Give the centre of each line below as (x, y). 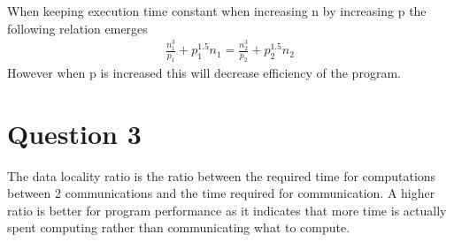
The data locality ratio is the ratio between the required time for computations (222, 175)
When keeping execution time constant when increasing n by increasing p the (217, 11)
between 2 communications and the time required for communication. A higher (221, 193)
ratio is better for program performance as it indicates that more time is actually (227, 210)
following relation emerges (77, 28)
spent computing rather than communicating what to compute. (179, 227)
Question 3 (74, 133)
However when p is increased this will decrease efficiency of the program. (204, 72)
